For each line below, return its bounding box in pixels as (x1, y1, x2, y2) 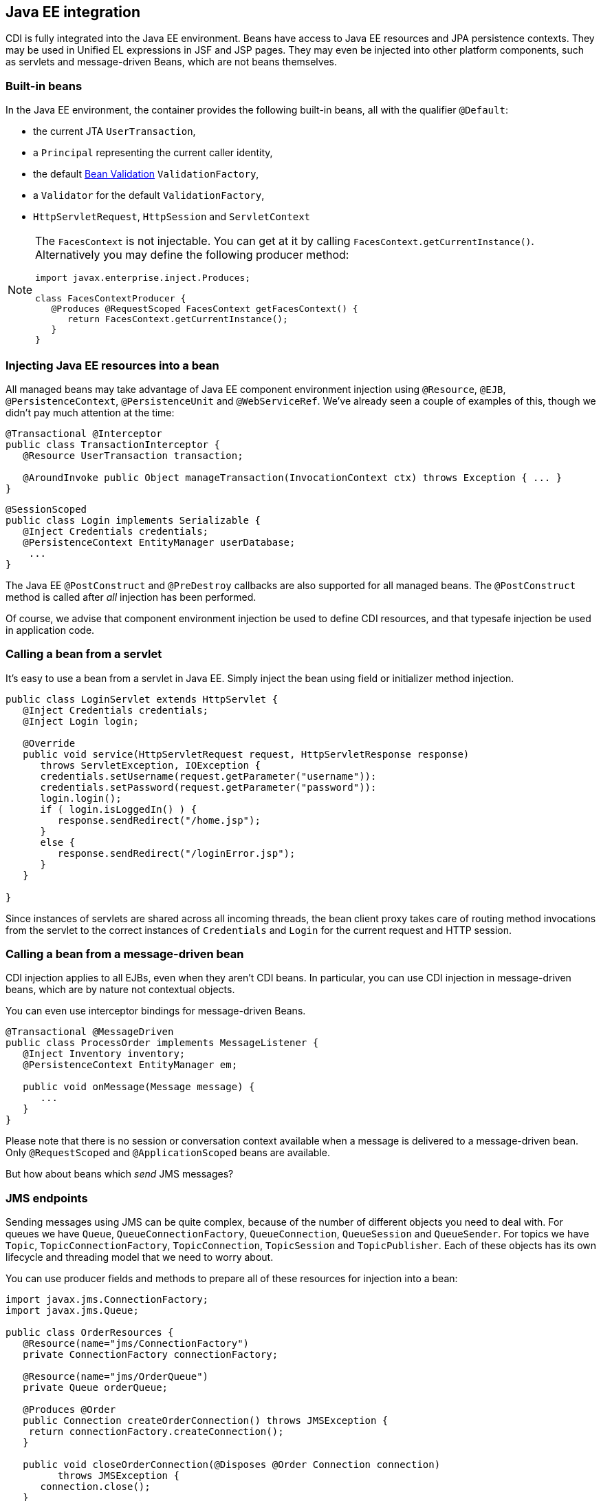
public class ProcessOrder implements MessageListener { (6, 1037, 319, 1049)
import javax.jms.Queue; (6, 1305, 139, 1317)
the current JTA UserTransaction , (33, 125, 196, 138)
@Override (23, 737, 76, 749)
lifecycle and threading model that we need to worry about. (6, 1251, 274, 1264)
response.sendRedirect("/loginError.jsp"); (57, 847, 296, 859)
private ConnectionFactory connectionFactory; (23, 1349, 278, 1361)
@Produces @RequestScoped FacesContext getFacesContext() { (51, 304, 358, 315)
